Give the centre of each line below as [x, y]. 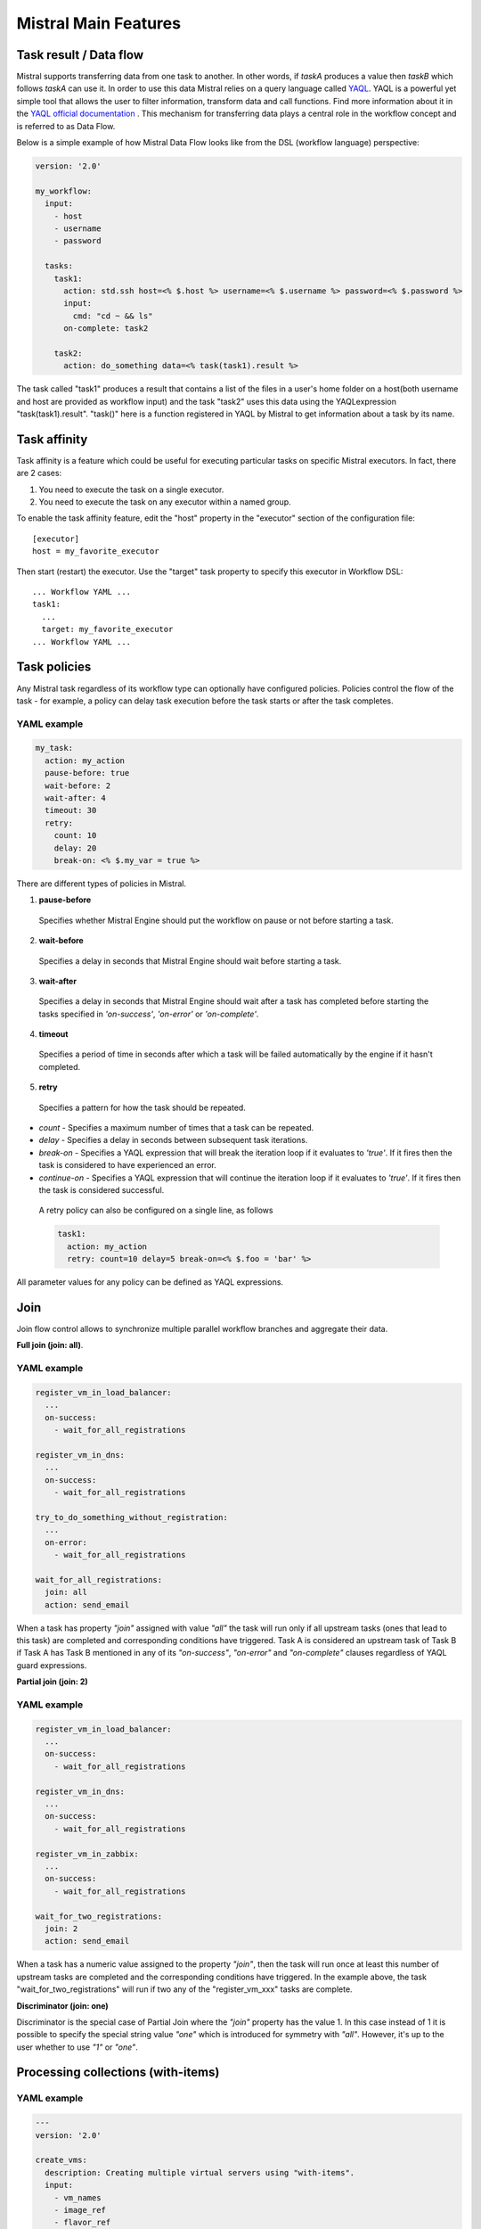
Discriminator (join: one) [62, 2005]
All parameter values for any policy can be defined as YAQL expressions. [150, 1282]
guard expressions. [52, 1665]
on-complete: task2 [106, 329]
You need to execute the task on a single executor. [131, 489]
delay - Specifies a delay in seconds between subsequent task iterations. [173, 1140]
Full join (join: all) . [50, 1345]
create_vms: [61, 2160]
